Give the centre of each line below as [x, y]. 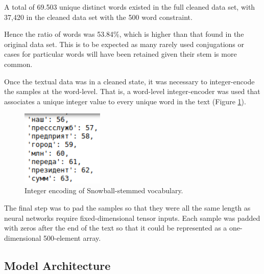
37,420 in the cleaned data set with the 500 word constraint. [98, 17]
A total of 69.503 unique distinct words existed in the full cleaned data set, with [130, 7]
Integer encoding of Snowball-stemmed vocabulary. [104, 190]
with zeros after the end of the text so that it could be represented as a [116, 228]
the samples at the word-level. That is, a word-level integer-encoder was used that [132, 91]
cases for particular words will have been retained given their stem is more [121, 54]
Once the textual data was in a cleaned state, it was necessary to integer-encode [129, 81]
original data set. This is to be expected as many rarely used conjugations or [124, 44]
